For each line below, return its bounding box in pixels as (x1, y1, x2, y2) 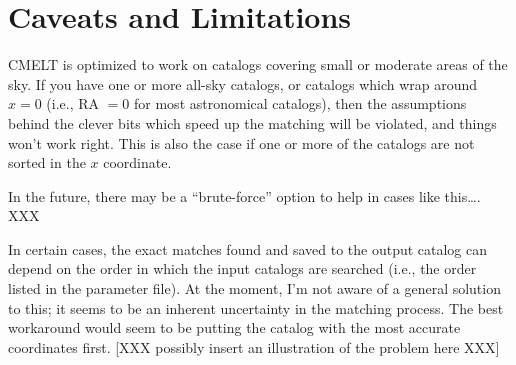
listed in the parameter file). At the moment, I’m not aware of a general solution (8, 278, 501, 299)
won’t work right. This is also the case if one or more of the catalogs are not (8, 132, 475, 153)
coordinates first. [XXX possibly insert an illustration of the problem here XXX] (8, 336, 500, 357)
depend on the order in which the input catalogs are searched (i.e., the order (8, 258, 477, 279)
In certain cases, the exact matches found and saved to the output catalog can (8, 238, 488, 259)
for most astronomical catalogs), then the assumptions (134, 93, 467, 114)
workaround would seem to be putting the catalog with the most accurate (8, 317, 461, 338)
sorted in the (8, 152, 86, 173)
